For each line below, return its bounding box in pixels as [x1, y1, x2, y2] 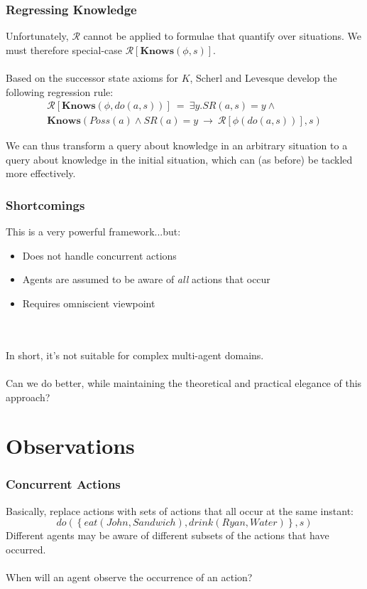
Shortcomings [6, 196, 85, 213]
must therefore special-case [6, 42, 122, 57]
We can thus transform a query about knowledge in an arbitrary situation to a [6, 138, 348, 153]
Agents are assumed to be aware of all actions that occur [22, 272, 270, 287]
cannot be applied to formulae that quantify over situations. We [83, 28, 362, 43]
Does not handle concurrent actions [22, 248, 177, 262]
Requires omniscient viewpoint [22, 296, 155, 311]
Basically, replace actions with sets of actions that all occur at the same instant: [6, 503, 354, 518]
